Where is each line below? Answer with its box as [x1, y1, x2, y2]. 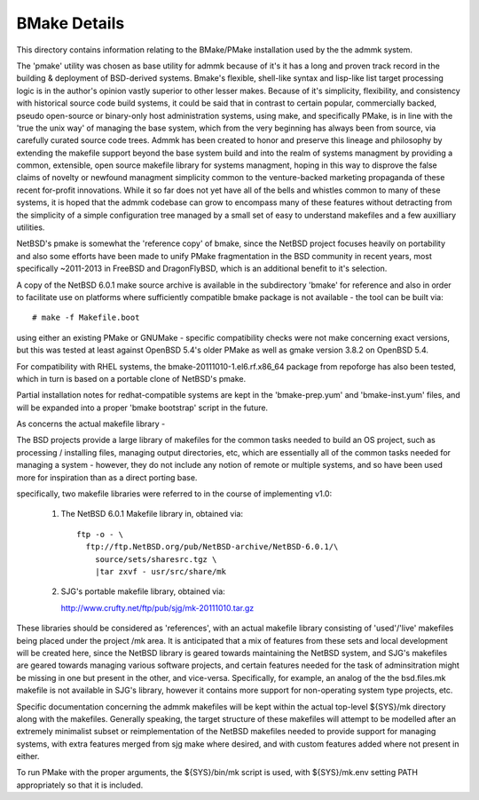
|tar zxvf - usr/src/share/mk [94, 566, 226, 576]
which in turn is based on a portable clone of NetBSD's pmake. [16, 373, 247, 384]
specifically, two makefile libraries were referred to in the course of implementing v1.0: [16, 488, 333, 499]
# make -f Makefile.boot [32, 313, 140, 323]
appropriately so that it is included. [16, 780, 144, 790]
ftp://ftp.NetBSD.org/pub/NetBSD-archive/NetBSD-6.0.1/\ [85, 542, 339, 552]
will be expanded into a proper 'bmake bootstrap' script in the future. [16, 402, 269, 413]
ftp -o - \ [76, 529, 124, 539]
